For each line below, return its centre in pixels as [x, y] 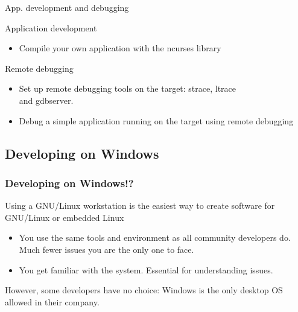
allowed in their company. [52, 301]
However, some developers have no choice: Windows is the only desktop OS [144, 290]
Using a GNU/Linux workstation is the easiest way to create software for [140, 205]
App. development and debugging [67, 7]
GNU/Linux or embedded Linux [65, 217]
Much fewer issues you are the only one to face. [106, 249]
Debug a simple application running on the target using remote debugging [156, 120]
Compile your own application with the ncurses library [120, 48]
